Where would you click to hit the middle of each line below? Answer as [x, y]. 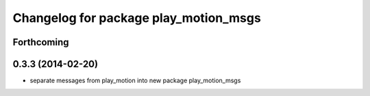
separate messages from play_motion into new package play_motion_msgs [135, 81]
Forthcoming [41, 42]
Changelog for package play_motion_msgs [137, 18]
